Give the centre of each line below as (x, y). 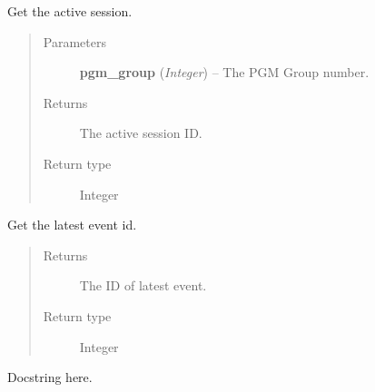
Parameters (74, 41)
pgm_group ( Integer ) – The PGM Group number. (224, 72)
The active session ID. (141, 133)
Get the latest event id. (72, 225)
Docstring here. (50, 377)
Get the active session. (70, 11)
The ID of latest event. (143, 285)
